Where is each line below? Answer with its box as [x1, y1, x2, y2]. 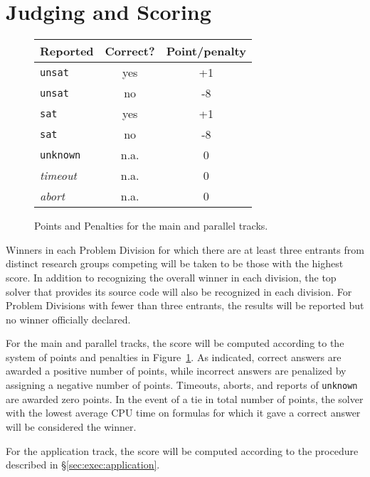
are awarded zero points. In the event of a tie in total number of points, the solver [6, 391, 364, 406]
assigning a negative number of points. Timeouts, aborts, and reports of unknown [6, 377, 358, 392]
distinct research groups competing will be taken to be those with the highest [6, 256, 344, 271]
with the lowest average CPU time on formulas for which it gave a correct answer [6, 405, 361, 420]
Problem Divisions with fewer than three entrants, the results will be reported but [6, 298, 364, 313]
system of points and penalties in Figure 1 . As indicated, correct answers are [6, 349, 342, 364]
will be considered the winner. [6, 419, 137, 434]
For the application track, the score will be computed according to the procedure [6, 443, 359, 458]
